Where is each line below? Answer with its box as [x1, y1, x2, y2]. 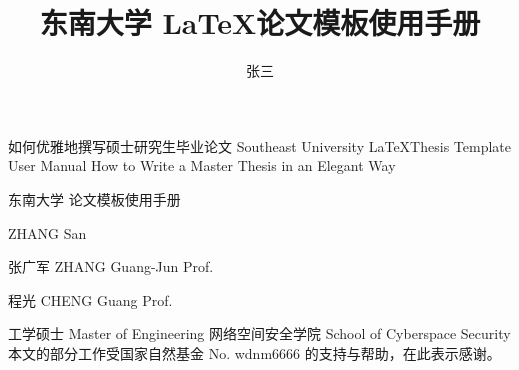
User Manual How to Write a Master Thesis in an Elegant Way [8, 155, 396, 176]
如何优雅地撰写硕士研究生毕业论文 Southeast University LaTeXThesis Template [8, 135, 511, 156]
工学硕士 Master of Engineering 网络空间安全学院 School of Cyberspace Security [8, 323, 511, 344]
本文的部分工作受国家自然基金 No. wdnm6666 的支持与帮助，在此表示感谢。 [8, 342, 501, 363]
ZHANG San [8, 222, 87, 243]
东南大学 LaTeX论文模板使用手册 [39, 2, 481, 43]
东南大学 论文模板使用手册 [8, 188, 181, 209]
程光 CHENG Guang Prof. [8, 289, 173, 310]
